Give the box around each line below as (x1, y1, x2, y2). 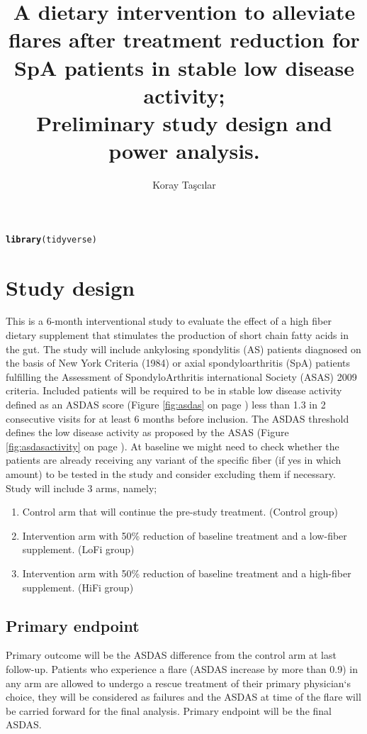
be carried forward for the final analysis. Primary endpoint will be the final (6, 703, 332, 718)
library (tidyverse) (6, 234, 97, 245)
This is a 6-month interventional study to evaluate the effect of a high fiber (6, 313, 332, 328)
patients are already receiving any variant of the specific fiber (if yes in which (6, 452, 341, 467)
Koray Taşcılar (152, 177, 216, 192)
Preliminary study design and (36, 108, 332, 137)
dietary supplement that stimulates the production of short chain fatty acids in (6, 328, 349, 343)
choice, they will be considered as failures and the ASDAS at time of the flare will (6, 689, 361, 704)
